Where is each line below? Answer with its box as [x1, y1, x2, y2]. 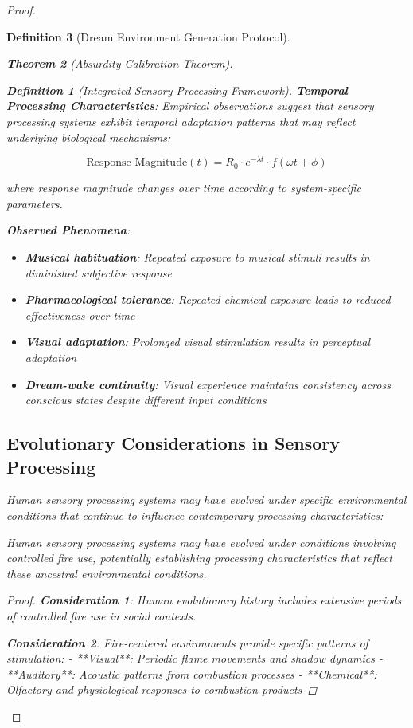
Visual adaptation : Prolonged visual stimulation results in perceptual [25, 333, 371, 350]
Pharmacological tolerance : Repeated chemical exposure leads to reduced [25, 291, 391, 308]
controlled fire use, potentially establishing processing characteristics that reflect [6, 549, 392, 566]
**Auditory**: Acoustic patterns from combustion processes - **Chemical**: [6, 665, 377, 682]
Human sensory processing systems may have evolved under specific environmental [6, 491, 407, 508]
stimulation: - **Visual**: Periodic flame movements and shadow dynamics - [6, 650, 383, 667]
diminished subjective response [25, 264, 172, 281]
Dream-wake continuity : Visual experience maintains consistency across [25, 376, 391, 392]
